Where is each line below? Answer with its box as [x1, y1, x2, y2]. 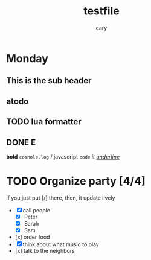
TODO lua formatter [6, 116, 82, 127]
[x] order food [14, 233, 50, 241]
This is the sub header [6, 75, 92, 86]
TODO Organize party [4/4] [6, 174, 146, 188]
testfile [83, 4, 120, 18]
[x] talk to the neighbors [14, 247, 75, 255]
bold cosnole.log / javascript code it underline [6, 153, 120, 160]
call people [22, 206, 50, 214]
